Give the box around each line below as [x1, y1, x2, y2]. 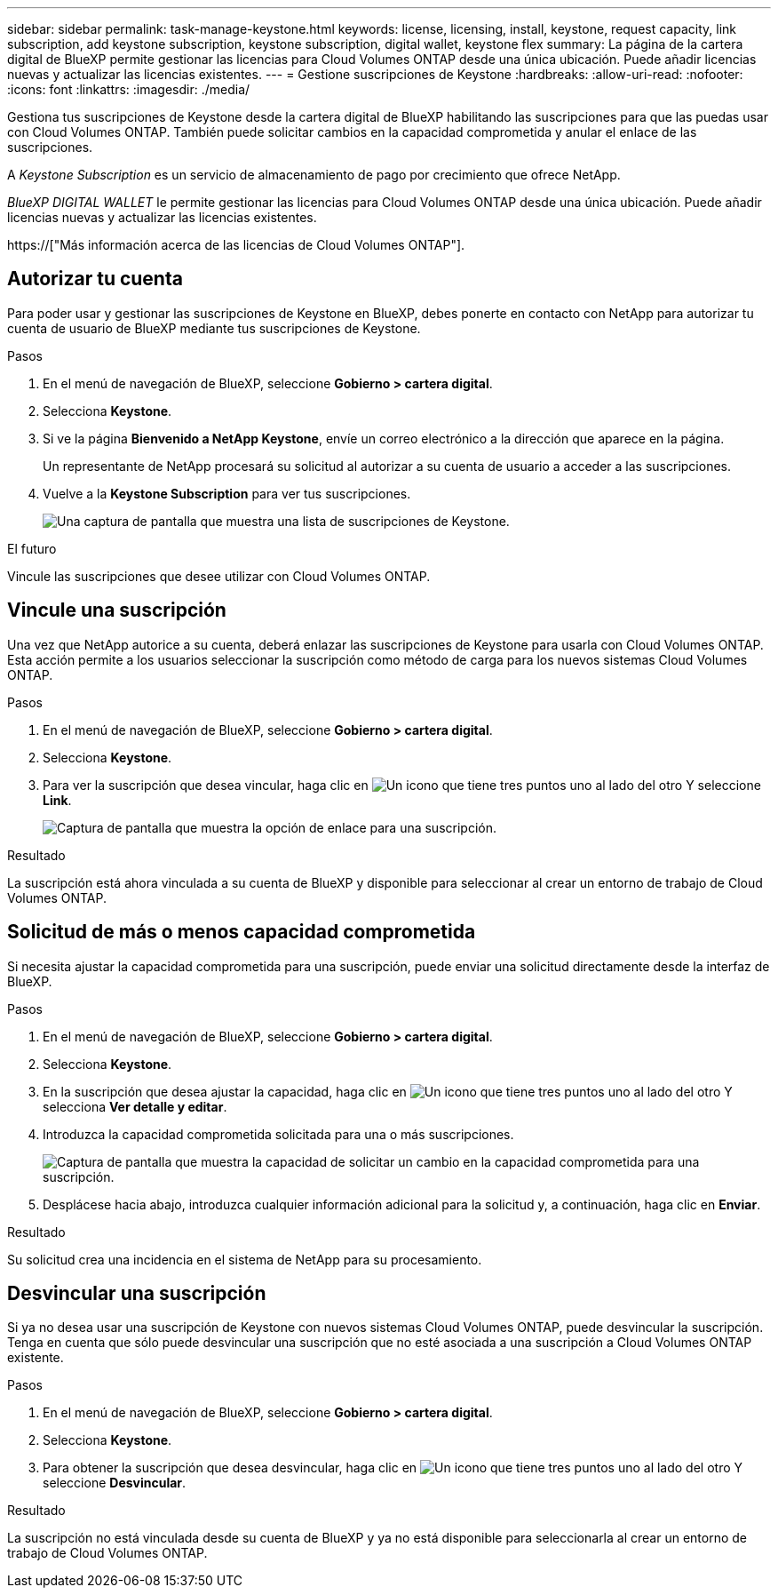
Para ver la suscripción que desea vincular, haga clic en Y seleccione [43, 777, 761, 793]
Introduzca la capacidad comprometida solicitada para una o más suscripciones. [43, 1126, 514, 1142]
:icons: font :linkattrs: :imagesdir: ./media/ [7, 82, 250, 97]
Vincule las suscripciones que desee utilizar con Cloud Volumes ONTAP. [7, 568, 431, 584]
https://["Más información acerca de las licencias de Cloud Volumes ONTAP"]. [7, 237, 465, 252]
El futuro [7, 540, 57, 556]
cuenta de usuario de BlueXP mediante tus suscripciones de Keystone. [7, 320, 421, 336]
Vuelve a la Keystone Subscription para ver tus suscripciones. [43, 485, 411, 501]
